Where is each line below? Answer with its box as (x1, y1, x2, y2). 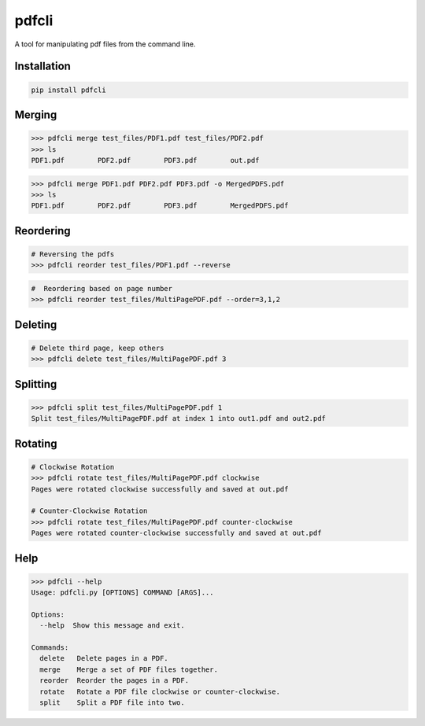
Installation (14, 60, 71, 73)
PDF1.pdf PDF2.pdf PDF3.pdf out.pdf (31, 156, 260, 164)
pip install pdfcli (31, 85, 106, 94)
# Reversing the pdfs (31, 249, 115, 259)
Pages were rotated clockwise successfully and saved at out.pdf (31, 485, 289, 493)
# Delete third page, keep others (31, 343, 164, 352)
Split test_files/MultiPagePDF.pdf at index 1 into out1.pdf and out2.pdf (31, 414, 327, 423)
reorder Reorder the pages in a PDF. (39, 676, 189, 685)
